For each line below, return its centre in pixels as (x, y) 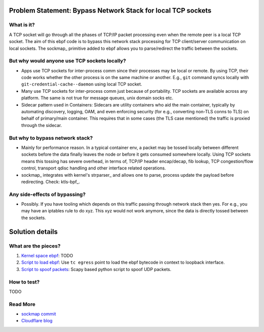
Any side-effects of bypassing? (47, 194)
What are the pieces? (35, 246)
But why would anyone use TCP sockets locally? (68, 61)
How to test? (24, 282)
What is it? (22, 25)
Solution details (33, 232)
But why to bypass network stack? (51, 138)
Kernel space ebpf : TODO (47, 255)
